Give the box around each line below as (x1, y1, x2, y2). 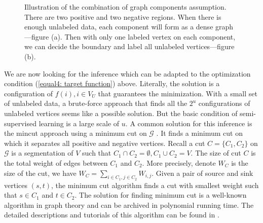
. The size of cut (191, 147, 241, 158)
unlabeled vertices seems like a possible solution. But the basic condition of (4, 107, 238, 118)
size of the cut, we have (4, 167, 77, 178)
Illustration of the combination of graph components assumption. (24, 2, 227, 12)
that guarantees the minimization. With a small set (98, 88, 257, 98)
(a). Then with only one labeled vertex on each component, (51, 31, 236, 42)
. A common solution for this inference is (125, 118, 252, 128)
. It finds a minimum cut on (156, 128, 243, 138)
